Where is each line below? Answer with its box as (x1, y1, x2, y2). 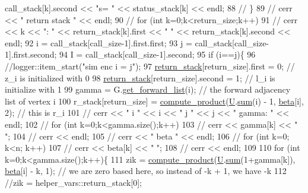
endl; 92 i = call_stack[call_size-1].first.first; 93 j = (5, 36, 192, 49)
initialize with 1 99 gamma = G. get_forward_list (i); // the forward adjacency (5, 83, 291, 96)
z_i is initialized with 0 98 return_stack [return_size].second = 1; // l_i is (5, 71, 275, 84)
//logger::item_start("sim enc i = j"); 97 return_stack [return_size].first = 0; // (5, 59, 295, 72)
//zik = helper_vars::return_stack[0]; (5, 176, 142, 188)
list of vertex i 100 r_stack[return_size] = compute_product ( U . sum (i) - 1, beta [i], (5, 94, 304, 107)
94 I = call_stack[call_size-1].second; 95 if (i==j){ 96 (59, 48, 256, 61)
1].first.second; (5, 48, 57, 61)
